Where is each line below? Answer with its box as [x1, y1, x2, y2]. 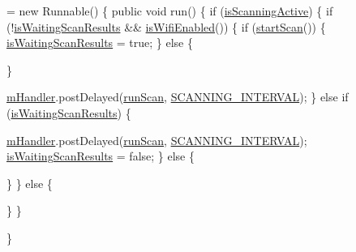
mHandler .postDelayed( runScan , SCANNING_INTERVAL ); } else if [6, 88, 349, 105]
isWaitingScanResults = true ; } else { [6, 34, 194, 51]
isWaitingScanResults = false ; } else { [6, 147, 195, 164]
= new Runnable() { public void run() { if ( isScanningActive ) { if [6, 2, 333, 19]
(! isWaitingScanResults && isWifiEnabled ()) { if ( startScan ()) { [6, 18, 326, 35]
